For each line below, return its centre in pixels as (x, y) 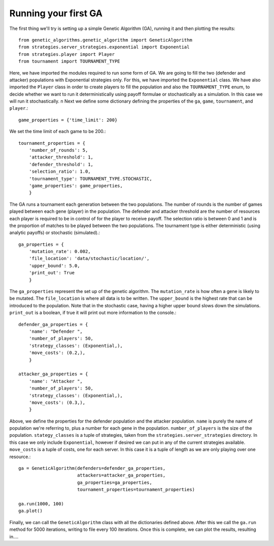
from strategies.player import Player (67, 54)
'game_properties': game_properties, (76, 186)
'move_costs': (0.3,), (57, 402)
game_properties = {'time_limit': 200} (68, 120)
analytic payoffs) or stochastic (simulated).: (55, 233)
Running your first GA (56, 13)
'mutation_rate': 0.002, (60, 252)
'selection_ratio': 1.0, (60, 172)
